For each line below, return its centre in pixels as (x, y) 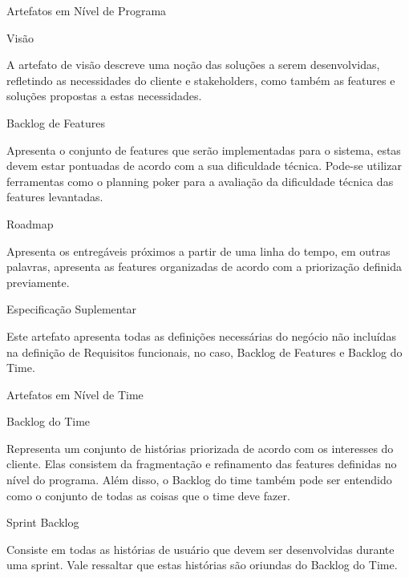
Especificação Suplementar (72, 309)
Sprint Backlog (43, 522)
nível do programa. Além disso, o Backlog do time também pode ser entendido (199, 480)
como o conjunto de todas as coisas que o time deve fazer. (148, 495)
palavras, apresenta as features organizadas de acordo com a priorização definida (204, 267)
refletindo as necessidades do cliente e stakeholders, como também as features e (201, 80)
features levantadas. (55, 197)
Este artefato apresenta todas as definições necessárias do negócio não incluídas (201, 335)
